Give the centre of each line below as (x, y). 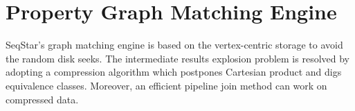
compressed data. (42, 99)
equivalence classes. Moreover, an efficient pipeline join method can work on (166, 85)
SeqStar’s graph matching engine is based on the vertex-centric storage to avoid (174, 45)
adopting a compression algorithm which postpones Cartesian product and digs (174, 72)
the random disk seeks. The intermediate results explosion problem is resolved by (177, 58)
